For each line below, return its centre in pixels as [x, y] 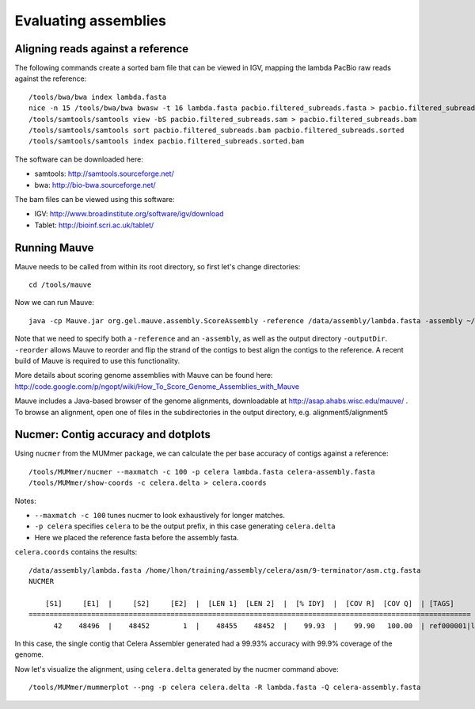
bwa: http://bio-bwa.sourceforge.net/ [95, 185]
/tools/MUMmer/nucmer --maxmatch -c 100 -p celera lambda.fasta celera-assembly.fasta [202, 472]
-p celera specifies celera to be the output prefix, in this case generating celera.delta [185, 526]
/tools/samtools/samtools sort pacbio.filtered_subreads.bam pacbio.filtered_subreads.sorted [217, 130]
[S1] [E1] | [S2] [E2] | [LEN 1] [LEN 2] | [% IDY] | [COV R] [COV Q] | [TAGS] [249, 603]
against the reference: [51, 78]
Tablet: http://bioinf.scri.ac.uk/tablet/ [94, 225]
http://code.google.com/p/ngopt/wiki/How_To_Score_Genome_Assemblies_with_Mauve [157, 386]
